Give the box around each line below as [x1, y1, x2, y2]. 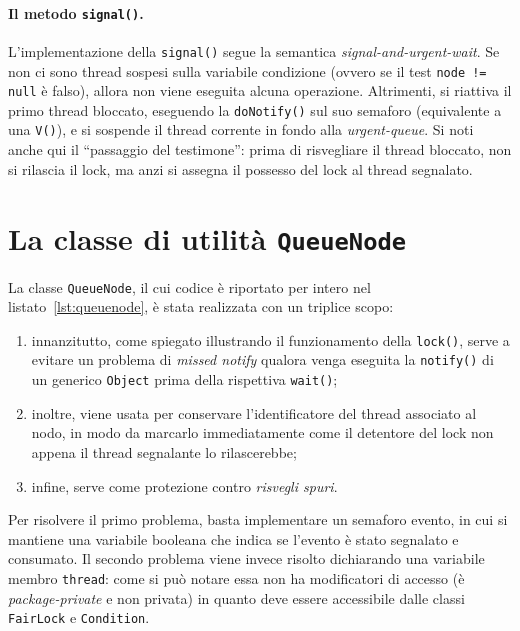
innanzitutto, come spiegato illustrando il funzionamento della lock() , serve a [31, 329, 510, 350]
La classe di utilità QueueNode [8, 217, 407, 258]
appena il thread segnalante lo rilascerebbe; [31, 441, 297, 462]
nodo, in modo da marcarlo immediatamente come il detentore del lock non [31, 422, 494, 443]
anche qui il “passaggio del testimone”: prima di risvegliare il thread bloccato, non [8, 139, 512, 160]
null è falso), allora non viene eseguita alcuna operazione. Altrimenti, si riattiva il [8, 80, 512, 101]
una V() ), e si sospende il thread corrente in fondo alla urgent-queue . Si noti [8, 119, 474, 140]
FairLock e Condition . [8, 607, 150, 628]
